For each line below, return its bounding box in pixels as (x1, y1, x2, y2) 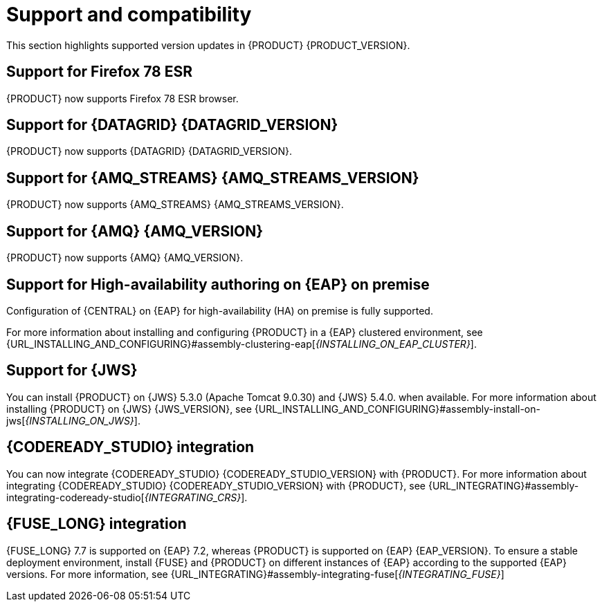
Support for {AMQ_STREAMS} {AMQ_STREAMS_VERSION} (6, 169, 419, 187)
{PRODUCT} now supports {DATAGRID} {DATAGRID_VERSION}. (6, 145, 293, 158)
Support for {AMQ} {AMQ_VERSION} (6, 222, 264, 240)
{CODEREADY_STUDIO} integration (6, 438, 255, 456)
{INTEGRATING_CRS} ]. (144, 491, 248, 503)
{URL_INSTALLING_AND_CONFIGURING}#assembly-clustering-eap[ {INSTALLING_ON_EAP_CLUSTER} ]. (6, 337, 477, 350)
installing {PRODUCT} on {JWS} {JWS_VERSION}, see (6, 402, 252, 415)
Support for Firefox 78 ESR (6, 63, 193, 81)
